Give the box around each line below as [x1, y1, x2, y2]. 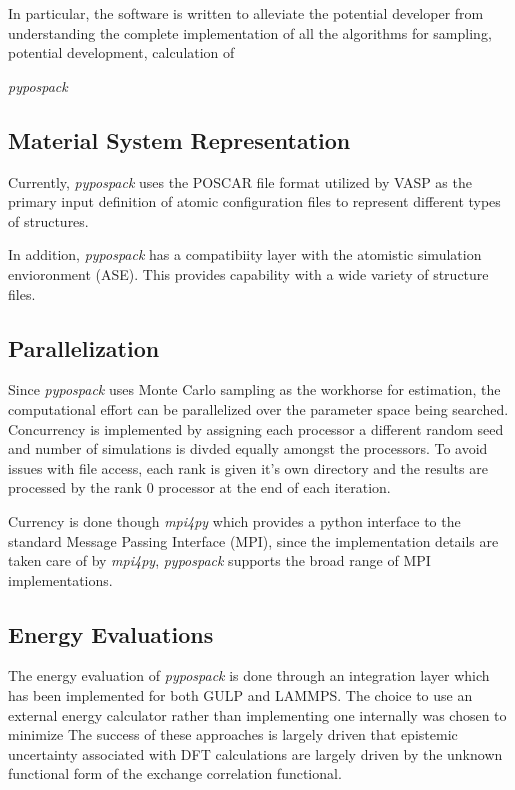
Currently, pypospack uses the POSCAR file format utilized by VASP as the [8, 171, 472, 192]
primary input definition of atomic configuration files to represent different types [8, 191, 501, 212]
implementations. [8, 569, 113, 590]
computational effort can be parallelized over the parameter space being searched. [8, 398, 509, 419]
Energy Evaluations [8, 618, 214, 649]
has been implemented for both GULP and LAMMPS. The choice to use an [8, 685, 473, 706]
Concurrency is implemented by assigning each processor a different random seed [8, 418, 504, 439]
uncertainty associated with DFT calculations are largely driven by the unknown [8, 743, 503, 764]
